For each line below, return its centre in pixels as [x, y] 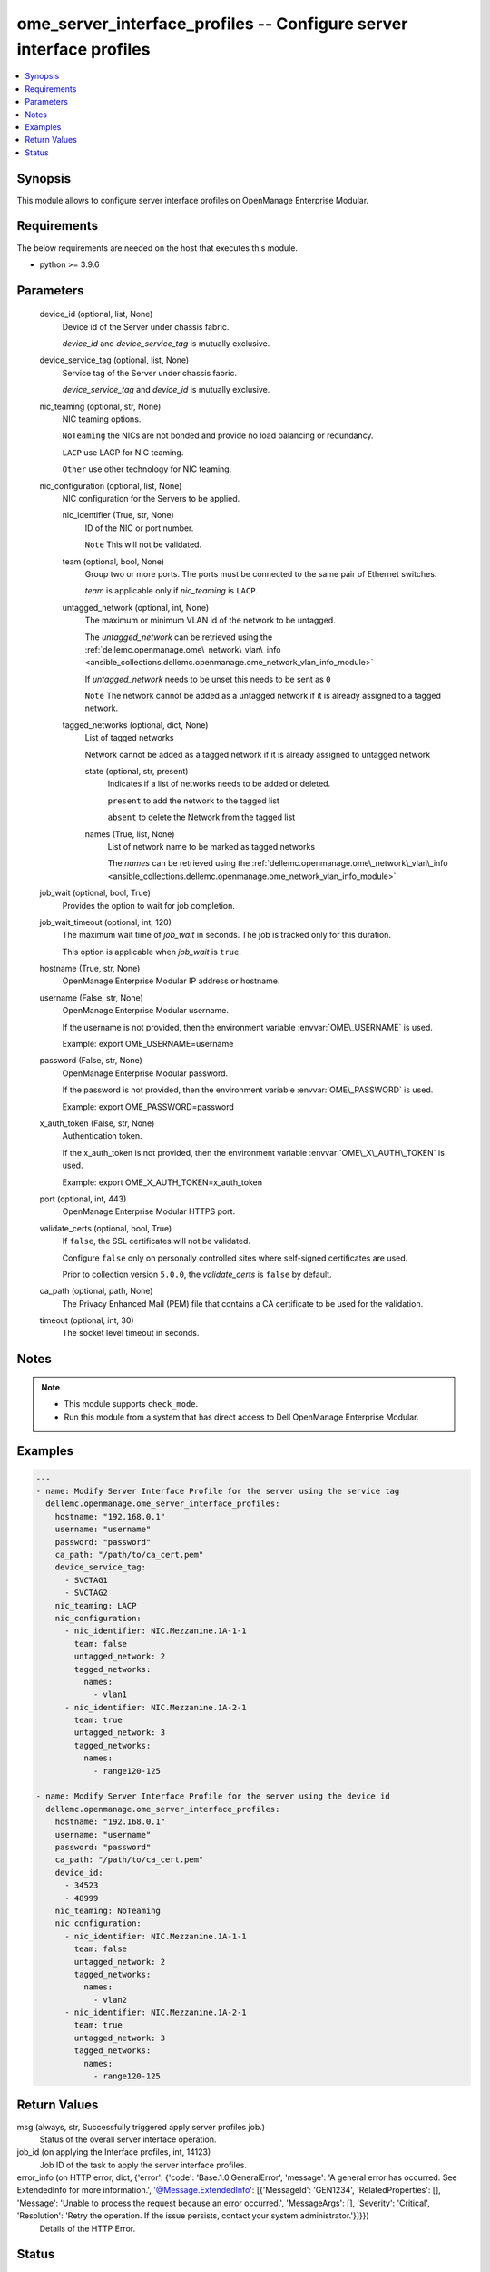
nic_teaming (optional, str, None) [100, 406]
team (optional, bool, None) [113, 561]
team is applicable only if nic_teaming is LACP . [171, 591]
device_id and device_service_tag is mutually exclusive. [166, 344]
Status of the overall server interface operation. [128, 2139]
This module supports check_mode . [131, 1404]
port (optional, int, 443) [83, 1199]
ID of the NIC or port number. [139, 528]
